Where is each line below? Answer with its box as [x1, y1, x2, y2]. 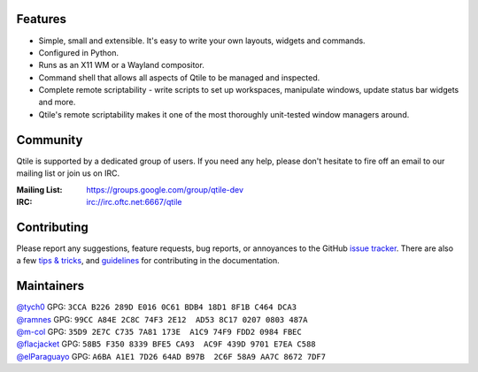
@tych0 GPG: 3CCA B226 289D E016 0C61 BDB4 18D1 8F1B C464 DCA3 [16, 301, 297, 313]
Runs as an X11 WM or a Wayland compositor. [38, 60, 205, 71]
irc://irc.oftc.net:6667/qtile [86, 196, 182, 207]
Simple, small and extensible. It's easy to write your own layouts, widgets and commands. [38, 35, 366, 46]
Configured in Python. [38, 47, 119, 57]
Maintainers [16, 278, 85, 293]
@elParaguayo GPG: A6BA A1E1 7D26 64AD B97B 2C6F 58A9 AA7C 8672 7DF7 [16, 351, 327, 361]
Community [16, 133, 83, 148]
